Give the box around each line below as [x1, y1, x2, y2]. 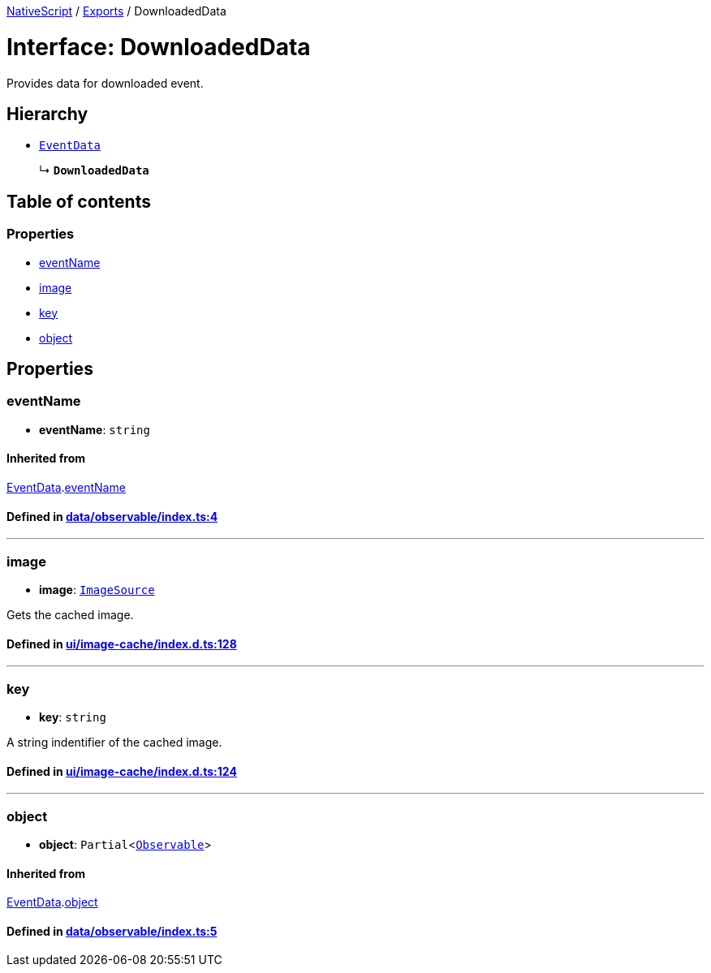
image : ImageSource [39, 582, 155, 596]
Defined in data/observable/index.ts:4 [6, 509, 218, 523]
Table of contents [6, 191, 151, 212]
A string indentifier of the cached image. [6, 734, 222, 749]
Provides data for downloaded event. [6, 75, 204, 90]
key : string [39, 709, 106, 724]
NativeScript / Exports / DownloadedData [6, 4, 226, 18]
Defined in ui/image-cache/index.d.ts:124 [6, 764, 237, 778]
